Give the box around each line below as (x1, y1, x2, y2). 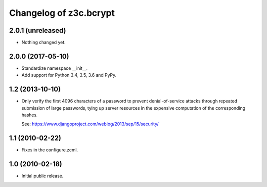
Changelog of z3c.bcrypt (9, 7, 115, 18)
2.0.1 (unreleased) (9, 26, 66, 35)
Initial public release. (21, 173, 64, 179)
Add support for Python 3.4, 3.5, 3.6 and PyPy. (21, 72, 117, 78)
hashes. (21, 112, 38, 118)
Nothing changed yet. (21, 40, 66, 46)
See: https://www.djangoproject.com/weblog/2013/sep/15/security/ (21, 121, 159, 127)
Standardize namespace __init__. (21, 65, 88, 71)
